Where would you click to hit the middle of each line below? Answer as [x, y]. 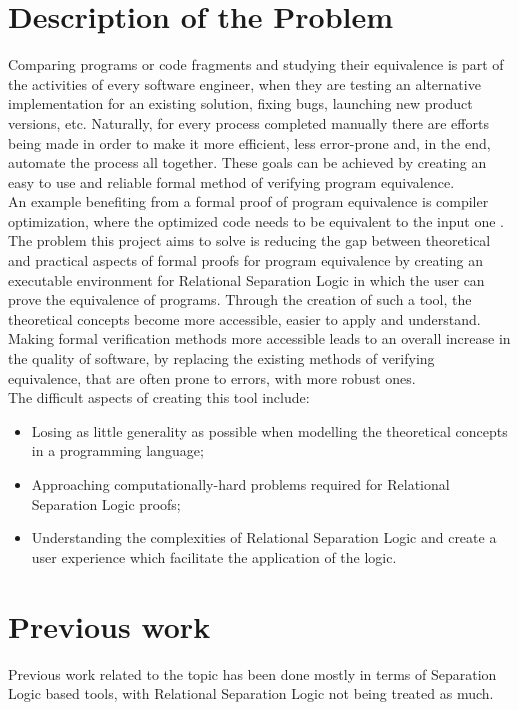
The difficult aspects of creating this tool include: [159, 397]
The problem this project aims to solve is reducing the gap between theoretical [249, 240]
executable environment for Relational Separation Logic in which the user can [246, 279]
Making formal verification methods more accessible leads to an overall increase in [259, 338]
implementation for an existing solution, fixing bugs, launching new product [240, 103]
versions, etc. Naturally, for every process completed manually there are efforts [248, 122]
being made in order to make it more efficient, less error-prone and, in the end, [249, 142]
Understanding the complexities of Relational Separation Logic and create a [264, 537]
